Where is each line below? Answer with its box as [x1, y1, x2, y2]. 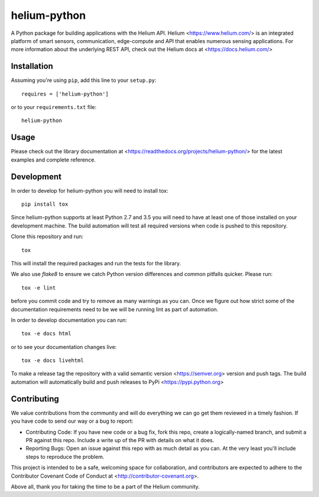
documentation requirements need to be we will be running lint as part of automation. [11, 305, 219, 312]
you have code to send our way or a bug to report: [11, 417, 134, 424]
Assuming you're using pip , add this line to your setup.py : [11, 77, 157, 84]
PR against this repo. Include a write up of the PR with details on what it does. [25, 436, 214, 443]
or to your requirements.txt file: [11, 104, 97, 111]
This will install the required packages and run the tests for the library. [11, 259, 181, 266]
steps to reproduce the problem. [25, 453, 105, 460]
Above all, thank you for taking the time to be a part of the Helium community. [11, 483, 200, 490]
